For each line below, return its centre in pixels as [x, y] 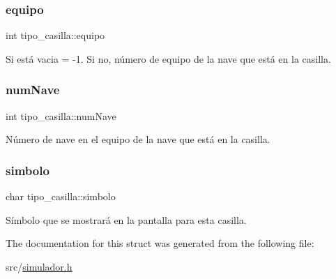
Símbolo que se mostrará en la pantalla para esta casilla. [126, 219]
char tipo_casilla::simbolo [61, 196]
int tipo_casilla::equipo [55, 35]
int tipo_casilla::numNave [61, 115]
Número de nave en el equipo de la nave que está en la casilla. [138, 139]
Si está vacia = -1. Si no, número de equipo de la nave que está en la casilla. [168, 58]
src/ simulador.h [39, 266]
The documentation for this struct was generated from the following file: [160, 243]
